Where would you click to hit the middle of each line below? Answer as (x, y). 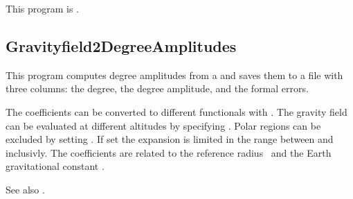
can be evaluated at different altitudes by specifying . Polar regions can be (163, 125)
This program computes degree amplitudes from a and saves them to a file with (174, 75)
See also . (25, 189)
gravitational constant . (55, 166)
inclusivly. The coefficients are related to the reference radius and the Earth (169, 152)
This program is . (43, 8)
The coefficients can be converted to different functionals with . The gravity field (176, 111)
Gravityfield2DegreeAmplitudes (121, 45)
